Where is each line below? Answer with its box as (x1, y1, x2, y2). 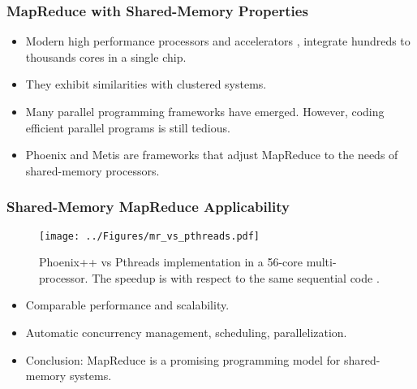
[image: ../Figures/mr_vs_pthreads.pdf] (39, 230, 260, 242)
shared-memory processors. (25, 162, 160, 179)
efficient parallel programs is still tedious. (25, 119, 230, 136)
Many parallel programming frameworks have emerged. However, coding (25, 103, 385, 119)
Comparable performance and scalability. (25, 296, 230, 313)
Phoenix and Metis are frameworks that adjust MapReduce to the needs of (25, 146, 398, 163)
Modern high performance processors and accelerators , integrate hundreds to (25, 32, 411, 50)
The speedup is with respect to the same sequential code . (92, 269, 380, 286)
